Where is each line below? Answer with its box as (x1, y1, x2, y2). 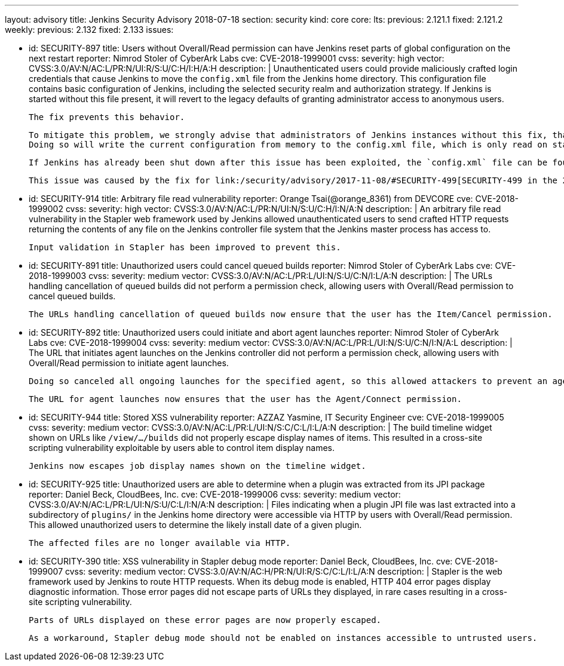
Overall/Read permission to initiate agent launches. (29, 358, 229, 368)
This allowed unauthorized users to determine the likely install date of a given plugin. (29, 520, 362, 530)
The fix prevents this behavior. (29, 112, 185, 122)
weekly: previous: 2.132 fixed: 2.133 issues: (5, 24, 174, 35)
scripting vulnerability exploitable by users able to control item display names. (29, 443, 335, 453)
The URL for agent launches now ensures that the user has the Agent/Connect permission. (29, 394, 462, 404)
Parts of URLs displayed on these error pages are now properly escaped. (29, 615, 382, 625)
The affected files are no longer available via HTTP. (29, 538, 291, 548)
